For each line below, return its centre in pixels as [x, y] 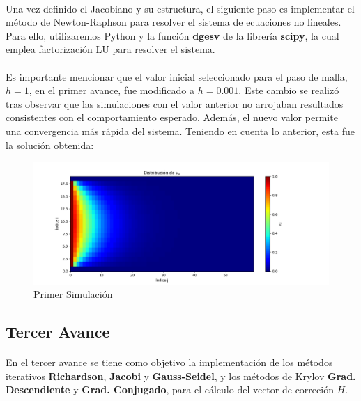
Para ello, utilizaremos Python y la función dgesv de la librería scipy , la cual [172, 35]
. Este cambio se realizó [289, 90]
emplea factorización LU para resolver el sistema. [110, 49]
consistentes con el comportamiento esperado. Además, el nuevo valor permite [172, 117]
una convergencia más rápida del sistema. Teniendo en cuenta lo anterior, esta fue [180, 131]
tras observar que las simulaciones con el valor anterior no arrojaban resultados [175, 103]
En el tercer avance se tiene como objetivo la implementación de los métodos [169, 362]
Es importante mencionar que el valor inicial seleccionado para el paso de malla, [177, 76]
